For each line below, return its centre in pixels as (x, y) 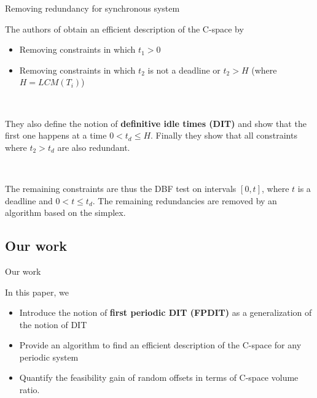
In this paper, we (37, 292)
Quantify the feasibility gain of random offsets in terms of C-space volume (159, 377)
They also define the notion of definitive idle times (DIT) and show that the (156, 123)
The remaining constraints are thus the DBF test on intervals (121, 188)
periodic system (49, 357)
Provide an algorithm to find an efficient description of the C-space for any (160, 345)
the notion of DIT (53, 324)
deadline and (29, 200)
